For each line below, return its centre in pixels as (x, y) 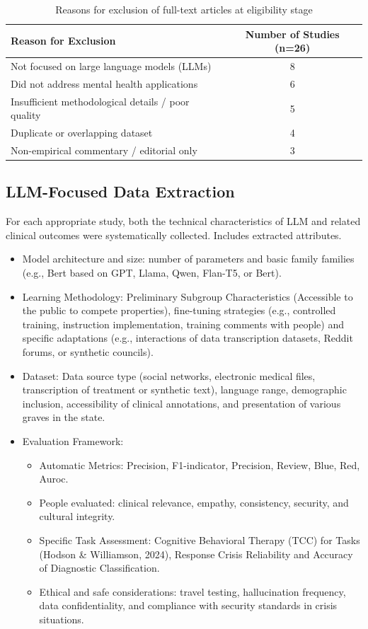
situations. (62, 619)
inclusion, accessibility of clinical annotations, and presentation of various (182, 403)
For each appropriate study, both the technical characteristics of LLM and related (183, 221)
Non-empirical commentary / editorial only (104, 150)
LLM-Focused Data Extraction (120, 191)
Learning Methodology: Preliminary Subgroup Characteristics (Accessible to (188, 296)
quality (26, 115)
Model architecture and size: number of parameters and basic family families (188, 259)
